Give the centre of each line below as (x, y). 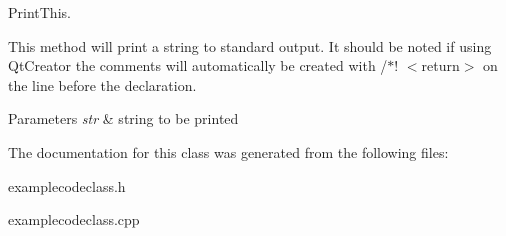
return (440, 65)
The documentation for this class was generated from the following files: (228, 151)
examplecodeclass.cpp (74, 219)
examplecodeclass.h (67, 185)
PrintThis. (39, 12)
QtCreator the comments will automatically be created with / (198, 65)
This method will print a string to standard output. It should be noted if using (250, 45)
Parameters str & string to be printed (123, 118)
